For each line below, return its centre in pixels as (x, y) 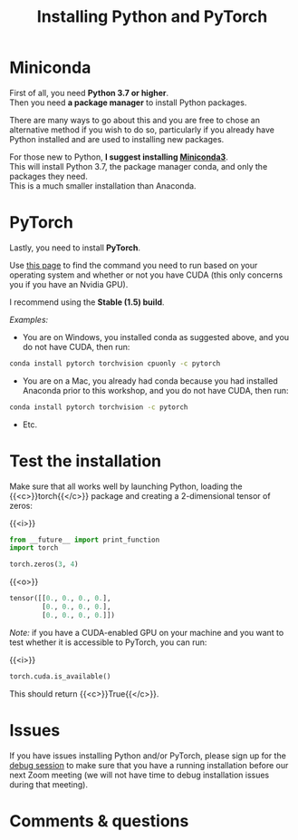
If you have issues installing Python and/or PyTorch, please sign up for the (148, 756)
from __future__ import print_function (85, 540)
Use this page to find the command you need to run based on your (134, 265)
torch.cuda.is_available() (60, 676)
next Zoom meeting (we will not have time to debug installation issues (139, 775)
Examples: (29, 319)
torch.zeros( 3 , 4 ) (44, 564)
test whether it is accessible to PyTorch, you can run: (108, 642)
